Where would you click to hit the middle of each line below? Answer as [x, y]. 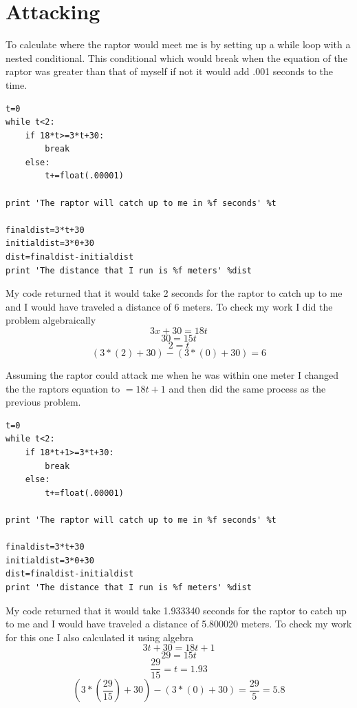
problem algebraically [51, 320]
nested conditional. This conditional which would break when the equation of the [176, 58]
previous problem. [43, 402]
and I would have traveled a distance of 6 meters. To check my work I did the [169, 306]
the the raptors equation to [63, 388]
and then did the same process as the [247, 388]
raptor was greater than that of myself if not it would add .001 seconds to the [170, 71]
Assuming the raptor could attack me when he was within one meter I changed [172, 375]
